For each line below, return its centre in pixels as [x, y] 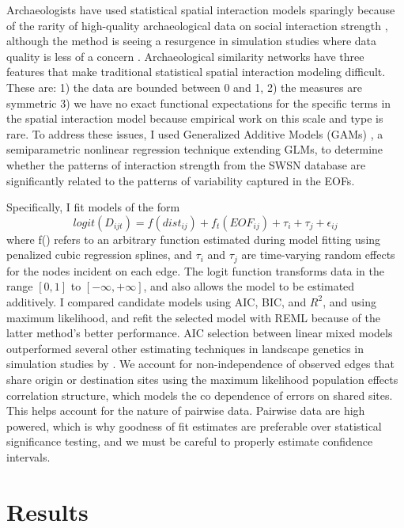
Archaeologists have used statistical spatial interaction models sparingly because [201, 9]
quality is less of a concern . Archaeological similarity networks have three [185, 56]
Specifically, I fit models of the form [93, 207]
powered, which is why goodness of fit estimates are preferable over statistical [194, 425]
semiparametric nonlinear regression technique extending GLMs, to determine [195, 149]
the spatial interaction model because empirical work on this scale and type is [195, 118]
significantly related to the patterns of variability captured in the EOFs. [181, 180]
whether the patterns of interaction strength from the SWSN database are [186, 164]
